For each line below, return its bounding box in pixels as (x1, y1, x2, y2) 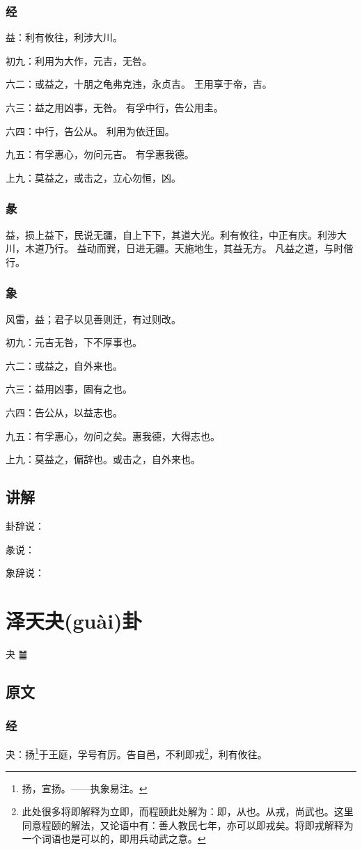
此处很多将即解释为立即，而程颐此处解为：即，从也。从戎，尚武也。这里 (22, 804, 354, 819)
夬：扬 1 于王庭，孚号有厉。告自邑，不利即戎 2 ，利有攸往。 (6, 745, 267, 762)
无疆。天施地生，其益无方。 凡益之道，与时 (145, 241, 344, 255)
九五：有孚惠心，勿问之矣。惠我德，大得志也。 (6, 428, 220, 443)
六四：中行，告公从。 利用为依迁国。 (6, 123, 175, 138)
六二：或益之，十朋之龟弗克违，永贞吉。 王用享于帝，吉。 (6, 77, 272, 91)
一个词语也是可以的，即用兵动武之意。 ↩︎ (22, 831, 206, 846)
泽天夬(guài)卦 (6, 606, 142, 634)
